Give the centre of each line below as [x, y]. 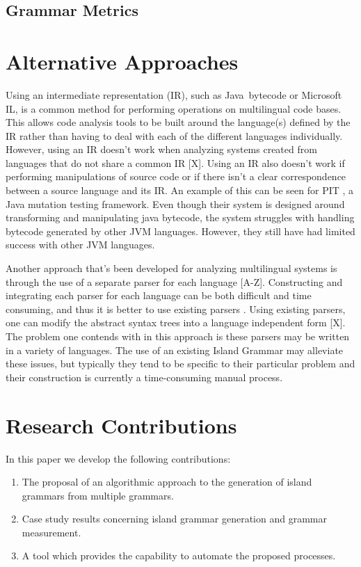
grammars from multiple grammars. [98, 495]
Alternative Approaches [122, 61]
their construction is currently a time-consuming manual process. [144, 377]
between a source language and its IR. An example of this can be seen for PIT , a [180, 190]
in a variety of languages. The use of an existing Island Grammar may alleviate [175, 350]
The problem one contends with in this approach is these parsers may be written [178, 336]
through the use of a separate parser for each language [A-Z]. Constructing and [174, 281]
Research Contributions [121, 425]
